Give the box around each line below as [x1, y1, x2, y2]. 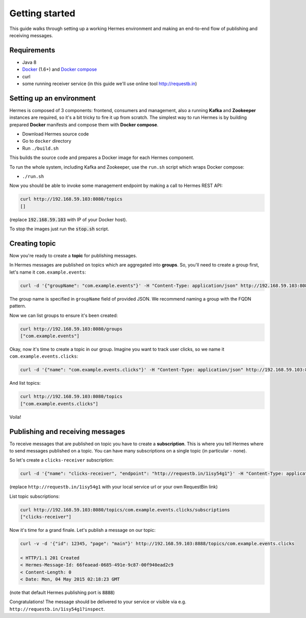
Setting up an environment [9, 94, 96, 102]
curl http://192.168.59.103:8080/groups [20, 326, 122, 332]
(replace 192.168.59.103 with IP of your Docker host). [9, 217, 127, 223]
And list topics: [9, 380, 41, 386]
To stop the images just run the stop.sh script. [9, 226, 110, 232]
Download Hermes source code [22, 131, 89, 137]
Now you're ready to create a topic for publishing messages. [9, 253, 137, 259]
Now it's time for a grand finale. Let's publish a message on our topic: [9, 527, 156, 533]
